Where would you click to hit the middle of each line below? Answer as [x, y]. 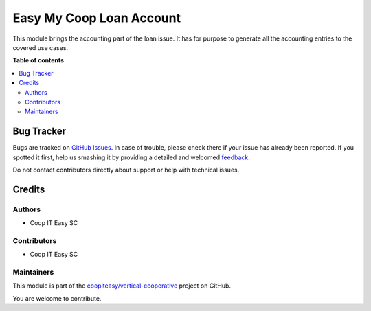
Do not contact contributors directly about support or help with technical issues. [126, 170]
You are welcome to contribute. [57, 298]
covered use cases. [41, 47]
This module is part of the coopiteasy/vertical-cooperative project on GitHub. [122, 286]
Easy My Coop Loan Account [97, 18]
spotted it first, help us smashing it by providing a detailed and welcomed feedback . [132, 157]
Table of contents [38, 60]
